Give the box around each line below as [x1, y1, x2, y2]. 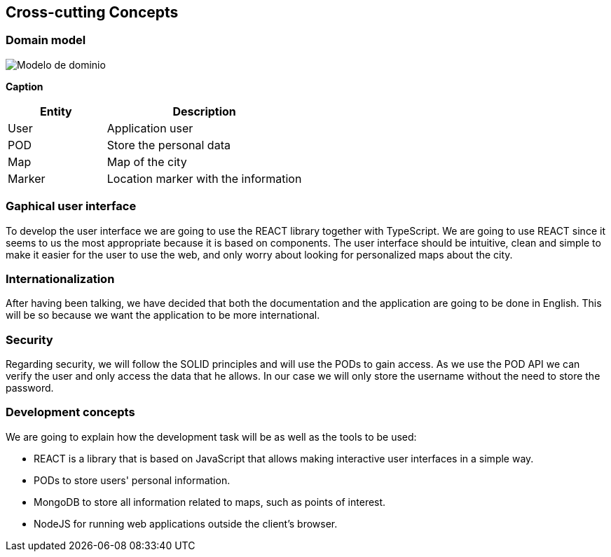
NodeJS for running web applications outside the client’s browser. [34, 517, 338, 530]
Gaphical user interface [6, 199, 137, 214]
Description [172, 104, 236, 118]
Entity [40, 104, 72, 118]
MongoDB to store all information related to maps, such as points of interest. [34, 495, 386, 508]
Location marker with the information [107, 171, 302, 186]
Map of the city [107, 154, 187, 169]
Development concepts [6, 405, 135, 420]
